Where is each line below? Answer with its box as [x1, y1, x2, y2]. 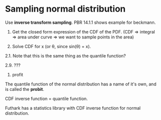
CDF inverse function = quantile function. [5, 96, 88, 102]
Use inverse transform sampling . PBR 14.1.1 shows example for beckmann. [5, 19, 156, 25]
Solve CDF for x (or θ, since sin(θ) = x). [12, 43, 91, 49]
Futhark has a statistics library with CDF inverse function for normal [5, 105, 141, 111]
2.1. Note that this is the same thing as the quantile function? [5, 52, 126, 59]
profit [12, 71, 23, 77]
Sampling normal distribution [5, 3, 126, 15]
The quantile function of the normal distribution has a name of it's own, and [5, 81, 157, 87]
